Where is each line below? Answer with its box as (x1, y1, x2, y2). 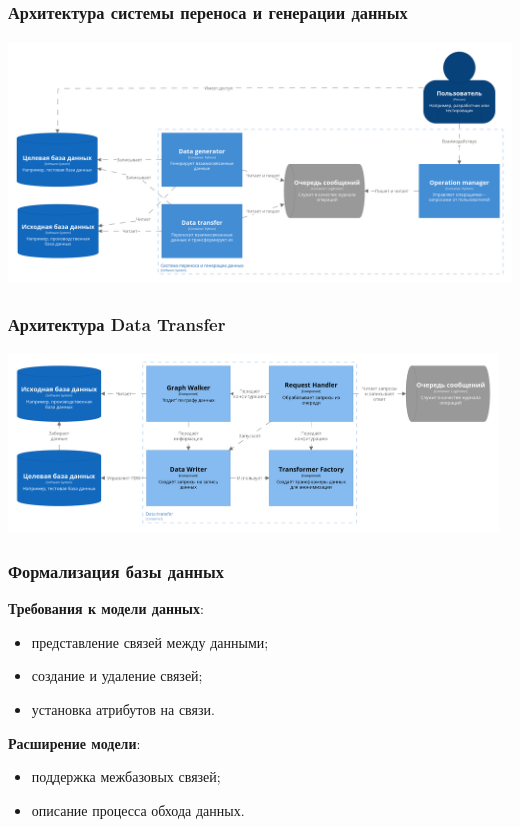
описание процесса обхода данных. (31, 799, 245, 820)
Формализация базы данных (8, 558, 224, 583)
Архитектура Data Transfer (8, 312, 226, 337)
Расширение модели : (8, 732, 141, 753)
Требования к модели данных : (8, 598, 204, 619)
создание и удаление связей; (31, 665, 203, 686)
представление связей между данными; (31, 631, 269, 652)
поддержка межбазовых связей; (31, 766, 221, 787)
